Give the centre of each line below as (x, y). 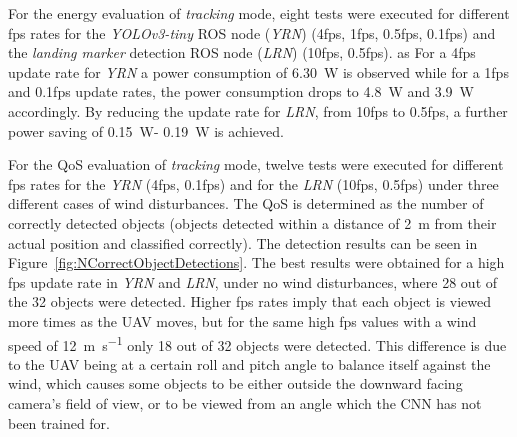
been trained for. (59, 422)
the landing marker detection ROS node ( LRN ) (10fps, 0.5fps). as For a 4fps (242, 52)
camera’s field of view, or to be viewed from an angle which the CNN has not (245, 402)
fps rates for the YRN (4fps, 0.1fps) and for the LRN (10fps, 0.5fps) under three (253, 183)
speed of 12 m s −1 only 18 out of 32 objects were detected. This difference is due (257, 343)
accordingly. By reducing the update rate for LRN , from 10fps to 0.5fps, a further (258, 110)
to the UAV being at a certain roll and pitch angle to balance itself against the (249, 363)
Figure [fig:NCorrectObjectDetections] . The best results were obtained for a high (256, 262)
